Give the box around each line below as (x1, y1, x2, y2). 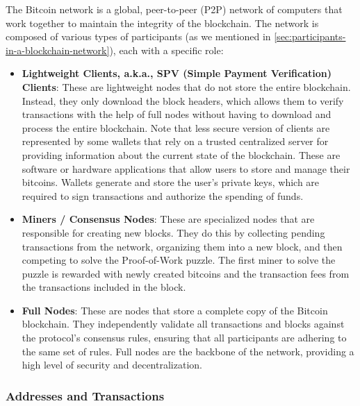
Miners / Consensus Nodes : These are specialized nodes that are (22, 212, 315, 226)
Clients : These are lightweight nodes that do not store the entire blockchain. (22, 79, 351, 94)
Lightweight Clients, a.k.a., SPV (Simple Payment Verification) (22, 66, 332, 81)
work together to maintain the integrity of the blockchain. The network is (6, 15, 319, 30)
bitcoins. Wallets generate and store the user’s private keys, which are (22, 175, 320, 189)
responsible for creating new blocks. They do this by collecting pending (22, 225, 325, 239)
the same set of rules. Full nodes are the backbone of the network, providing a (22, 344, 354, 358)
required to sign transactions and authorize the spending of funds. (22, 188, 304, 203)
